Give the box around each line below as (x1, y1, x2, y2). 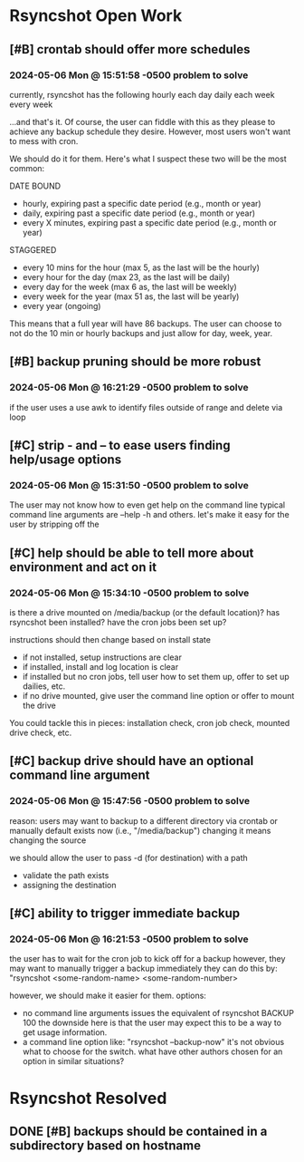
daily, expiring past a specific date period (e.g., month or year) (22, 208, 256, 218)
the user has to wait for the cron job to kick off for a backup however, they (9, 954, 286, 964)
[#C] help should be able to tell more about (9, 545, 254, 560)
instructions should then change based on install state (9, 634, 211, 644)
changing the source (9, 835, 87, 846)
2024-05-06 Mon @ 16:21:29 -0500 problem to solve (9, 382, 249, 394)
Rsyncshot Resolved (9, 1088, 167, 1109)
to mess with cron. (9, 135, 79, 146)
